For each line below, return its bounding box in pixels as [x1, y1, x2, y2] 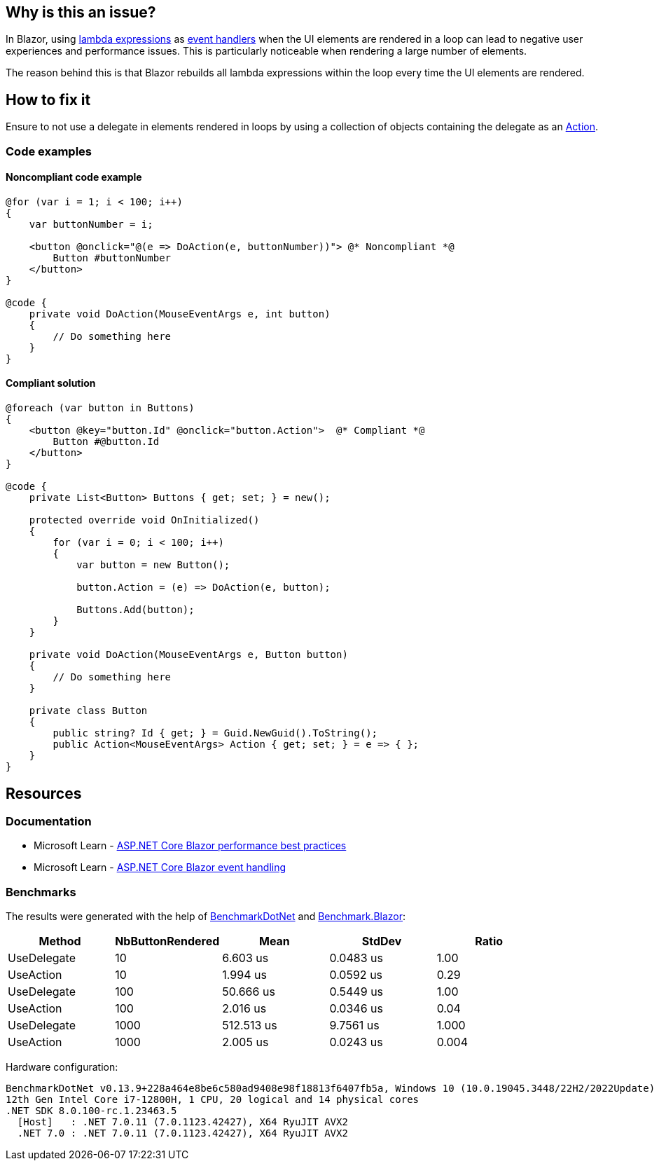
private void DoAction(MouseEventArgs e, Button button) [29, 649, 348, 661]
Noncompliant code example [6, 171, 142, 184]
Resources [6, 784, 82, 802]
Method [39, 934, 81, 949]
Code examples [6, 144, 92, 158]
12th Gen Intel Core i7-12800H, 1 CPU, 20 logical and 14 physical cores [6, 1094, 419, 1106]
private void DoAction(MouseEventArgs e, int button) [29, 308, 331, 320]
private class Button [29, 705, 148, 717]
